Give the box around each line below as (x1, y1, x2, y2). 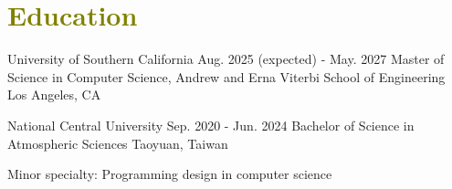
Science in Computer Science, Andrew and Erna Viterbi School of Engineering (7, 67, 446, 86)
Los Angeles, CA (7, 85, 101, 104)
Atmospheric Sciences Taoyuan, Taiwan (7, 133, 228, 152)
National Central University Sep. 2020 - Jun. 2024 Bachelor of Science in (7, 115, 415, 134)
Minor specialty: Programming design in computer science (7, 164, 332, 184)
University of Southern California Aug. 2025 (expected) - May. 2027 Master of (7, 49, 445, 68)
